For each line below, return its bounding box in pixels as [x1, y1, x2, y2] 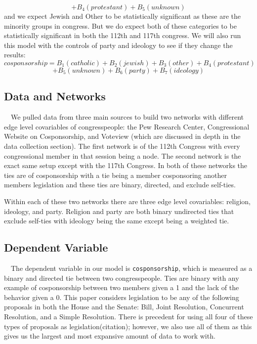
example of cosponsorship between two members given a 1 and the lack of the [4, 282, 239, 293]
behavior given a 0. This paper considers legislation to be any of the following [4, 292, 239, 302]
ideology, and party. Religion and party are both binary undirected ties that [4, 206, 234, 216]
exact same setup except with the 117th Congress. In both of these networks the [4, 160, 248, 171]
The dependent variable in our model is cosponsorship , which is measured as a [10, 262, 253, 273]
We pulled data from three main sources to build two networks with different [10, 112, 244, 122]
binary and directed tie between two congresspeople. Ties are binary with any [4, 272, 239, 283]
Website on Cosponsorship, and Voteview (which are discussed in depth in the [4, 131, 241, 141]
